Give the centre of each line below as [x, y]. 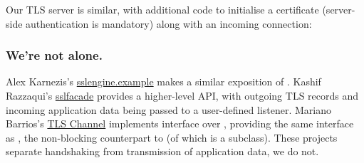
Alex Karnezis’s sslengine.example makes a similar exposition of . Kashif [163, 81]
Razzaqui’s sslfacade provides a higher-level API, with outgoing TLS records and [182, 95]
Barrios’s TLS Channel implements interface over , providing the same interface [180, 123]
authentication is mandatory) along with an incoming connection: [169, 23]
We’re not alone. [54, 55]
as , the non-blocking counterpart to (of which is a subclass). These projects [172, 137]
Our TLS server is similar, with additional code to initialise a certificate [162, 9]
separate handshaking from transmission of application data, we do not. [162, 151]
